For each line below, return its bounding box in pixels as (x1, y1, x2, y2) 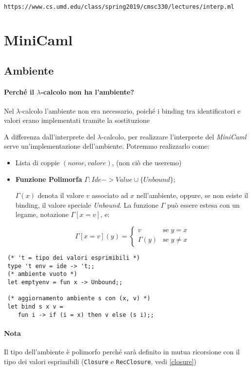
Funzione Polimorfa (15, 174, 82, 184)
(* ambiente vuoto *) (7, 271, 78, 278)
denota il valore (38, 190, 84, 200)
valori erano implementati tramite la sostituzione (4, 115, 150, 125)
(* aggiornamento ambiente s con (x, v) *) (7, 295, 151, 302)
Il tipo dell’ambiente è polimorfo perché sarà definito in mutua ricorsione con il (4, 347, 240, 356)
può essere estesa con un (167, 199, 240, 210)
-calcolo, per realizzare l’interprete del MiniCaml (101, 131, 247, 141)
